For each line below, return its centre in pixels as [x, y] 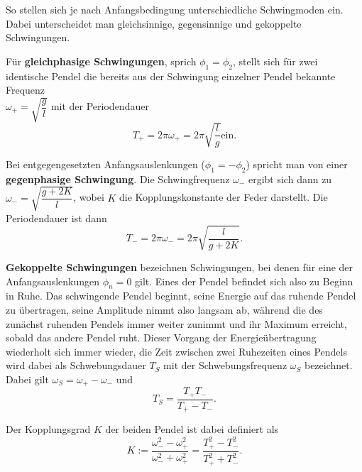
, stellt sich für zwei [275, 61]
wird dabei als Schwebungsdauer [76, 365]
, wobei [89, 197]
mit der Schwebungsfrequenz [225, 365]
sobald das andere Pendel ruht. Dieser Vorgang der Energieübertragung [161, 337]
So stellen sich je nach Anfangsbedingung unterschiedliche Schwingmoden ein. [175, 9]
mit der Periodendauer [100, 106]
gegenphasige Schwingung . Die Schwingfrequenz [118, 179]
